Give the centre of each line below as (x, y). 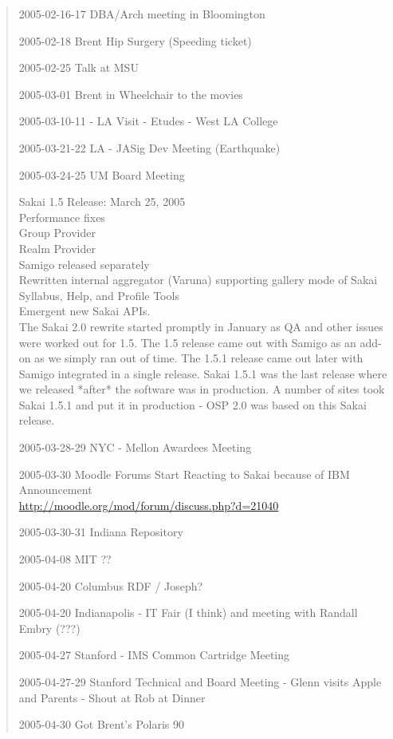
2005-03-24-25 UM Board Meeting (102, 174)
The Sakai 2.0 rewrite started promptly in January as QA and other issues (201, 326)
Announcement (55, 490)
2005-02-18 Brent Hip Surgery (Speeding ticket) (135, 40)
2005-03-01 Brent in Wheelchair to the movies (131, 94)
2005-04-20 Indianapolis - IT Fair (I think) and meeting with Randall (188, 613)
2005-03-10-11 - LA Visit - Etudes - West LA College (148, 121)
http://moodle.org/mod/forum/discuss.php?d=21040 (149, 505)
